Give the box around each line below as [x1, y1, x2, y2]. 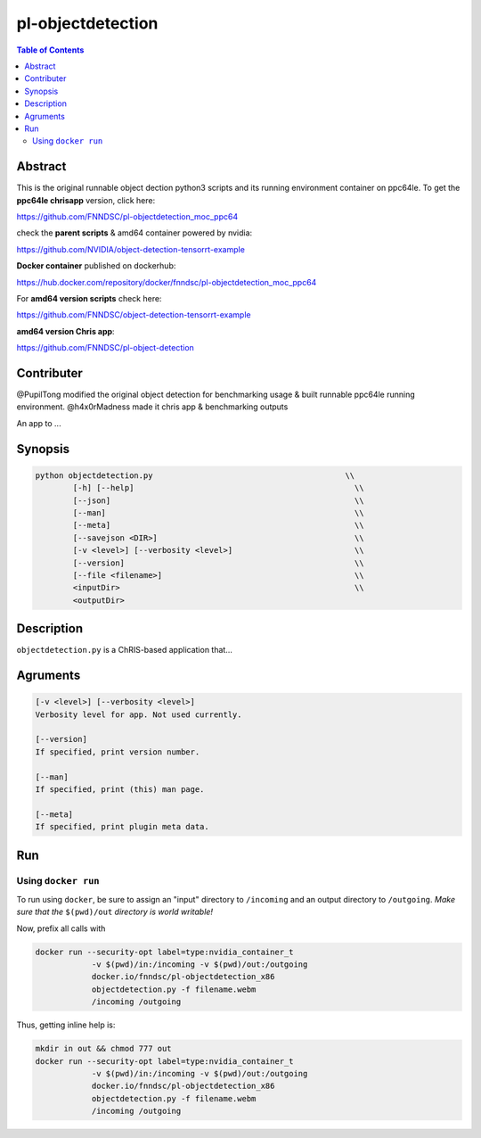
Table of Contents [16, 45, 85, 55]
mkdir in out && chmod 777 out [35, 1043, 173, 1054]
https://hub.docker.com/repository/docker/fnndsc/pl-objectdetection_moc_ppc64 [16, 276, 317, 287]
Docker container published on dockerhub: [16, 260, 176, 271]
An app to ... [16, 417, 61, 428]
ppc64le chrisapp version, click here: [16, 194, 156, 205]
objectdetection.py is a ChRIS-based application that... [16, 645, 233, 656]
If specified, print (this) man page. [35, 784, 205, 794]
